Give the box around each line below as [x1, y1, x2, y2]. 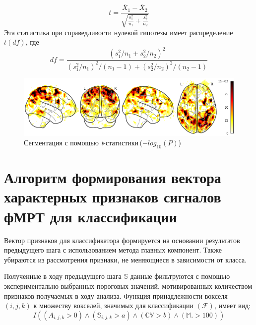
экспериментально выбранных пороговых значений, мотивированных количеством [4, 280, 253, 291]
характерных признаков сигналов [4, 187, 221, 207]
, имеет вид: [214, 300, 251, 311]
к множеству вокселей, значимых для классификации [33, 300, 194, 311]
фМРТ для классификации [4, 206, 177, 226]
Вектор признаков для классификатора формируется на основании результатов [4, 235, 240, 245]
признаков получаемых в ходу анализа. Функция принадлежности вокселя [4, 290, 228, 301]
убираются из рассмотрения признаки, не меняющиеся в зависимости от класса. [4, 254, 247, 264]
